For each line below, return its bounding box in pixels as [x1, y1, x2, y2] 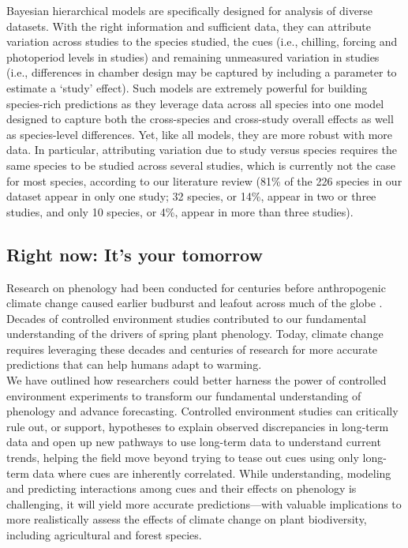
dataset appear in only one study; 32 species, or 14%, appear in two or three [6, 188, 376, 205]
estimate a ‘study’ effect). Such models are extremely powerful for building [6, 79, 368, 96]
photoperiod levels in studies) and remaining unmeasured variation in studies [6, 48, 380, 65]
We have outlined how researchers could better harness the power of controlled [6, 372, 387, 388]
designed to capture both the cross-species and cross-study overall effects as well [6, 111, 394, 127]
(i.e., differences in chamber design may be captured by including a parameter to [6, 64, 397, 81]
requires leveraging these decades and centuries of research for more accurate [6, 340, 378, 357]
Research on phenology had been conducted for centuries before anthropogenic [6, 279, 386, 295]
